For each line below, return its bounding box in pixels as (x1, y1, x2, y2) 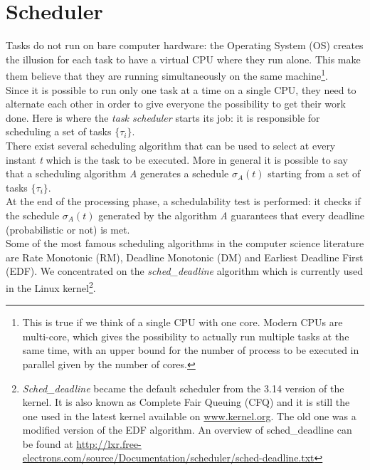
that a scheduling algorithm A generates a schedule (6, 166, 229, 181)
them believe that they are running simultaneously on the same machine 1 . (6, 66, 328, 83)
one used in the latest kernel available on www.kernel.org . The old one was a (22, 408, 356, 423)
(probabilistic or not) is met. (6, 221, 130, 236)
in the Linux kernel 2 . (6, 278, 96, 295)
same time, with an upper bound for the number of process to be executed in (22, 343, 359, 357)
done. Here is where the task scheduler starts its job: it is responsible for (6, 110, 320, 125)
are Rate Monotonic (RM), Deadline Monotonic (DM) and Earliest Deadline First (6, 249, 364, 264)
